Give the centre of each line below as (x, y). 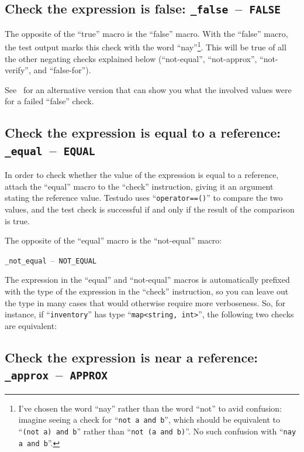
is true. (17, 220)
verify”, (18, 70)
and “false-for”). (62, 70)
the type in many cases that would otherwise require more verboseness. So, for (145, 302)
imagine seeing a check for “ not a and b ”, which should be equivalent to (149, 420)
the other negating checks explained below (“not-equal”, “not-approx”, (131, 58)
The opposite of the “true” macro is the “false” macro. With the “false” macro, (146, 33)
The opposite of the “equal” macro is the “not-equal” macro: (113, 240)
